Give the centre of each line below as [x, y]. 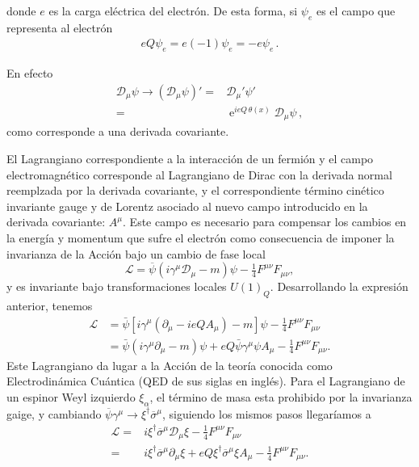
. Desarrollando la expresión [339, 286]
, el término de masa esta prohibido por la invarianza [281, 396]
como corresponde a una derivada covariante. [118, 131]
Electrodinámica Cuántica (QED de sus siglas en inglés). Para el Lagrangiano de [206, 381]
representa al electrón [60, 27]
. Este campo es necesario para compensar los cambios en [265, 222]
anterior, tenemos [50, 305]
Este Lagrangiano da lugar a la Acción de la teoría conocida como [170, 365]
